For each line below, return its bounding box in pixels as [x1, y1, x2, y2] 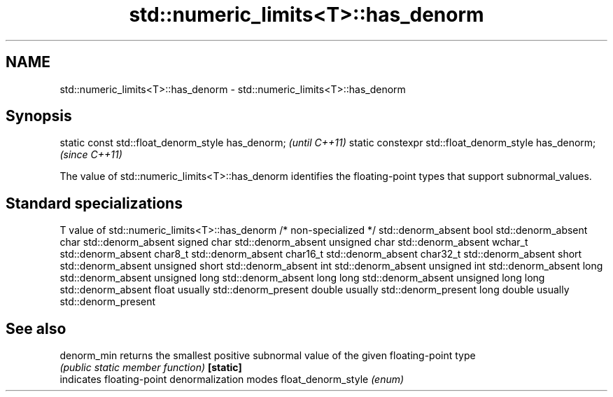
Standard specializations [6, 194, 183, 212]
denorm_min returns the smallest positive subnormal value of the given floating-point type [59, 349, 476, 362]
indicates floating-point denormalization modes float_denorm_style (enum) [59, 373, 404, 386]
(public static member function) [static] [59, 361, 242, 374]
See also [6, 319, 66, 337]
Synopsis [6, 107, 72, 125]
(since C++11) [59, 148, 122, 161]
